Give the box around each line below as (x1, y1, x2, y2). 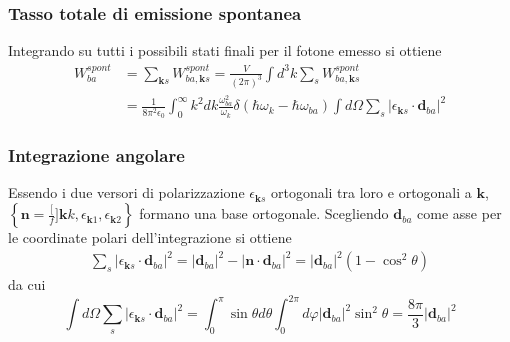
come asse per (417, 203, 502, 224)
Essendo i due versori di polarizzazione (8, 182, 245, 203)
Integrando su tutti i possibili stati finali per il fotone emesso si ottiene (8, 40, 442, 61)
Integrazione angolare (8, 143, 185, 168)
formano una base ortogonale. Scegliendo (139, 203, 389, 224)
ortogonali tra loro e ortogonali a (270, 182, 472, 203)
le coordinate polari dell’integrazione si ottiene (8, 227, 292, 248)
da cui (8, 274, 46, 295)
